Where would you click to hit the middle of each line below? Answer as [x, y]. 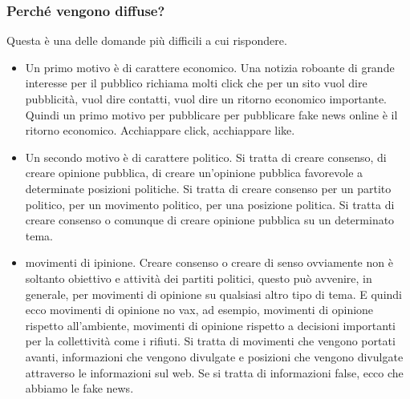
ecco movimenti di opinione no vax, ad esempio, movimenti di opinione [199, 310]
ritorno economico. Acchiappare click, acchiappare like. [160, 130]
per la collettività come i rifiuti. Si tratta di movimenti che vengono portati [210, 341]
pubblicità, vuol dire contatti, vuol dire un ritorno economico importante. [206, 99]
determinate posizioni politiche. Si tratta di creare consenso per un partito [208, 188]
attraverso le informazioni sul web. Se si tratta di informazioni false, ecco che [214, 372]
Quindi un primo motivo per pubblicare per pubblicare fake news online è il [211, 114]
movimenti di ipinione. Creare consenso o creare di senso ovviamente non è [209, 262]
